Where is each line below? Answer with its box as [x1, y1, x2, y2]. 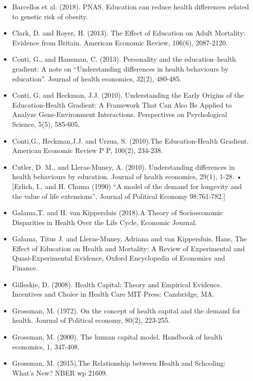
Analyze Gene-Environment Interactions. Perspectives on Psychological [12, 109, 227, 119]
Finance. [12, 263, 38, 273]
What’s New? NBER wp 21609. [12, 367, 108, 378]
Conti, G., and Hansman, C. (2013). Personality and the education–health [12, 54, 236, 64]
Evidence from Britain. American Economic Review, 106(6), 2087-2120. [12, 37, 228, 47]
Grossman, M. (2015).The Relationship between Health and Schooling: [12, 358, 226, 368]
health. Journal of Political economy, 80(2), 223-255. [12, 315, 170, 325]
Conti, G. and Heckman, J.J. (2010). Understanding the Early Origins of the [12, 90, 244, 100]
